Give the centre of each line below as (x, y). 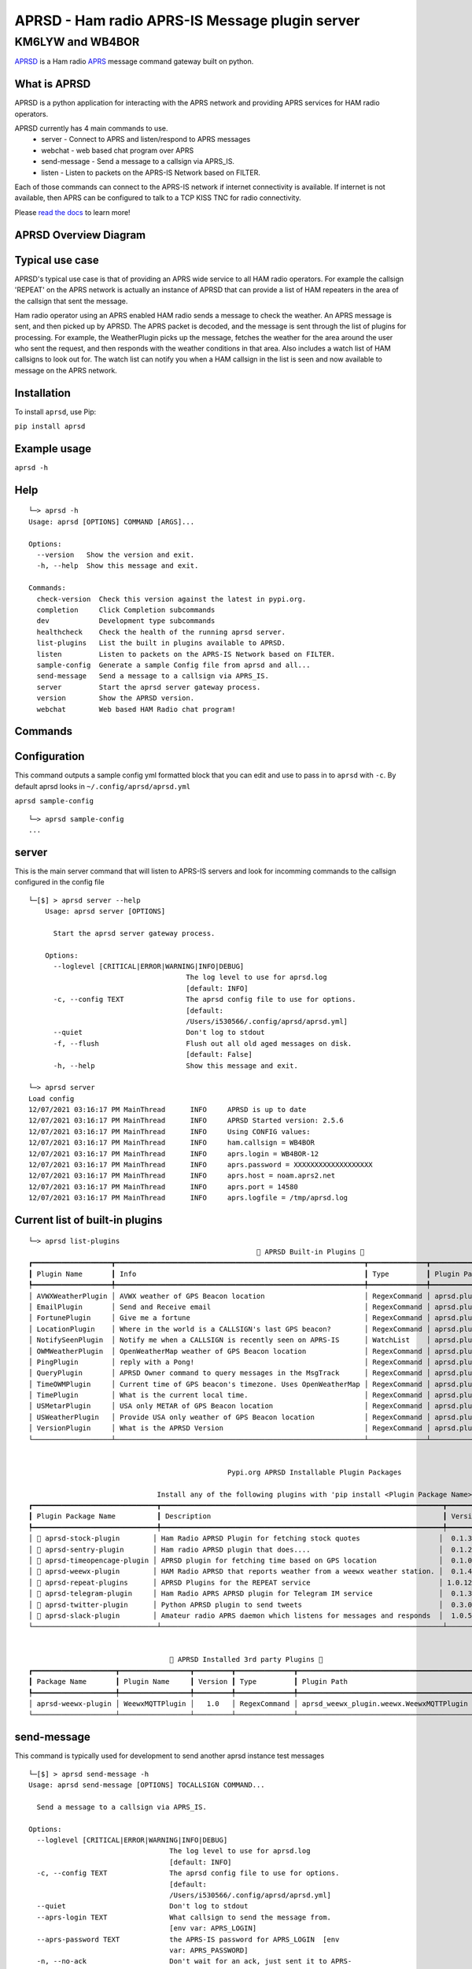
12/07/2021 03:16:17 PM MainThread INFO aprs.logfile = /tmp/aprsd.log (188, 1198)
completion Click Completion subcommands (126, 610)
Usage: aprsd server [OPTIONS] (105, 911)
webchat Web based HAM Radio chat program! (136, 709)
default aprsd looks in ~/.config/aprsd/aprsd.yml (103, 786)
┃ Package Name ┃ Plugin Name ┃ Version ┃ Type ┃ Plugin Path (188, 1682)
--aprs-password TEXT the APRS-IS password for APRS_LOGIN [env (188, 1939)
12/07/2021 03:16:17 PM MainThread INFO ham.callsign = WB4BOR (171, 1143)
